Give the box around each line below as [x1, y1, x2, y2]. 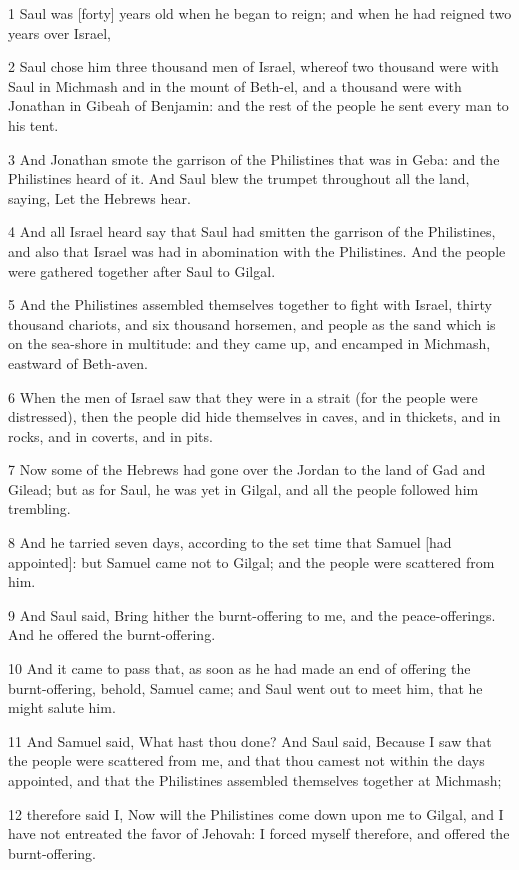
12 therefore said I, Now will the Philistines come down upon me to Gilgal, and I [8, 803, 504, 824]
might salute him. [8, 697, 116, 718]
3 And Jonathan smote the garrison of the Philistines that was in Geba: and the [8, 148, 500, 169]
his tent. [8, 114, 59, 135]
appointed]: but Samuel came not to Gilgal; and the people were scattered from [8, 551, 495, 572]
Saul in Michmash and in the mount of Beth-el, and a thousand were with [8, 75, 462, 96]
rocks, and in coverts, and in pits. [8, 425, 213, 446]
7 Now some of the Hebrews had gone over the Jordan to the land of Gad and [8, 459, 486, 480]
